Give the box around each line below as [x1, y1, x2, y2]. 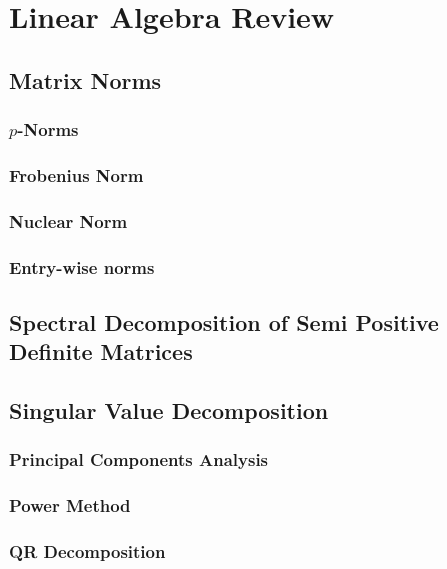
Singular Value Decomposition [9, 395, 329, 426]
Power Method [9, 493, 131, 518]
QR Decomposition [9, 539, 166, 564]
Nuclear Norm [9, 208, 128, 233]
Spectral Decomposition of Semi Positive [9, 306, 439, 337]
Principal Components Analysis [9, 447, 269, 472]
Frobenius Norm [9, 162, 144, 187]
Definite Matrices [9, 336, 193, 367]
